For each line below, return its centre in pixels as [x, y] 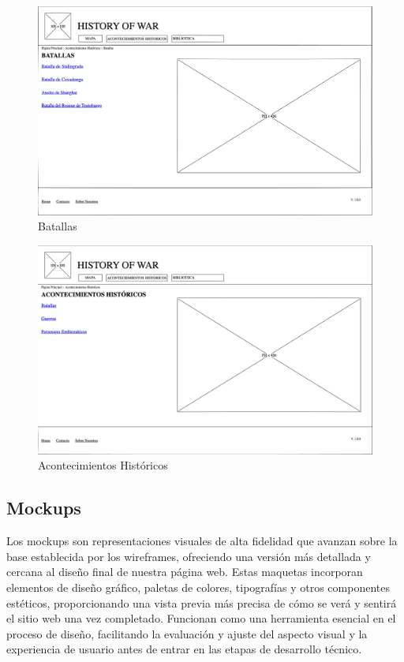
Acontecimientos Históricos [103, 465]
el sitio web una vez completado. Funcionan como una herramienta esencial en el [201, 618]
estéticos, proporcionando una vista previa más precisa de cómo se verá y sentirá [202, 602]
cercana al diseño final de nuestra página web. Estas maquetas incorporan [185, 572]
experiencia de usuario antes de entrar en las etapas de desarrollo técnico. [184, 649]
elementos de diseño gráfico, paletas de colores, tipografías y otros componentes [198, 587]
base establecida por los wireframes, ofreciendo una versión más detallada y [189, 556]
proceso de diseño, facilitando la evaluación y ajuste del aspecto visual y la [187, 633]
